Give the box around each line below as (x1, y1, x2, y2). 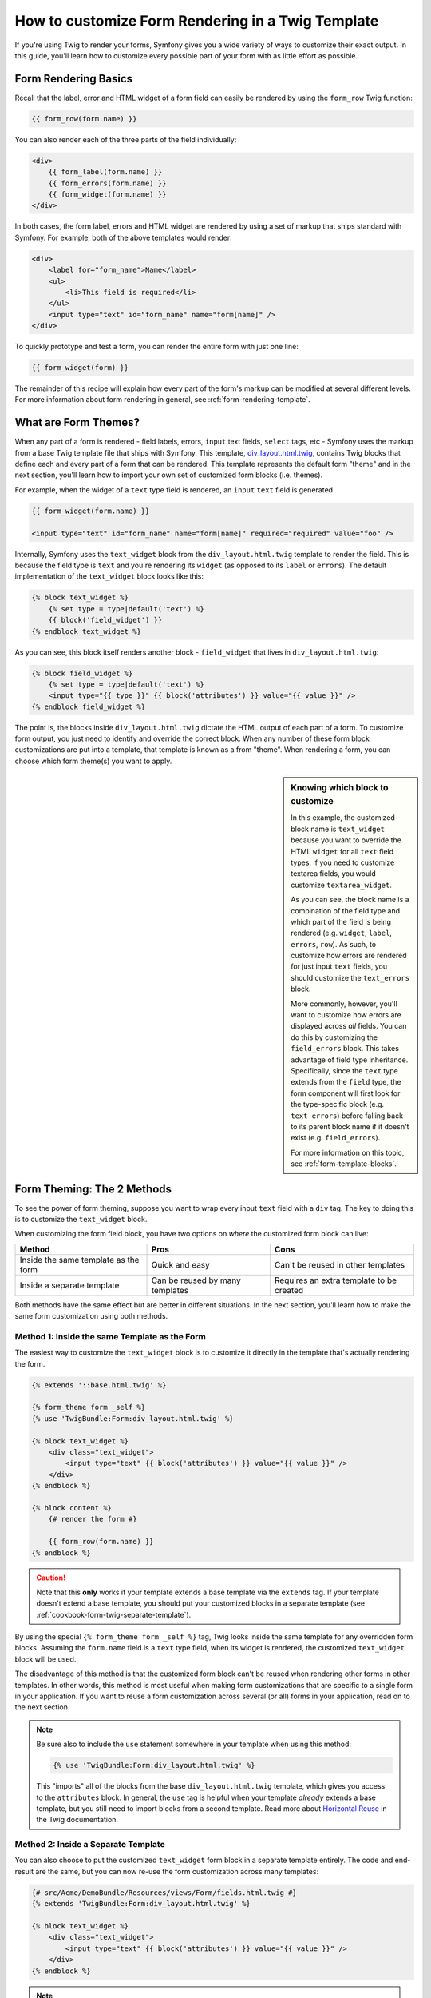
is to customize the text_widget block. (14, 1214, 148, 1224)
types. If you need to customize (291, 858, 395, 867)
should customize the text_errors (291, 973, 410, 982)
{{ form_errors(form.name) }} (48, 178, 167, 188)
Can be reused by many (151, 1275, 241, 1286)
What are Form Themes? (14, 416, 140, 429)
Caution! (36, 1573, 66, 1582)
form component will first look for (291, 1088, 401, 1098)
